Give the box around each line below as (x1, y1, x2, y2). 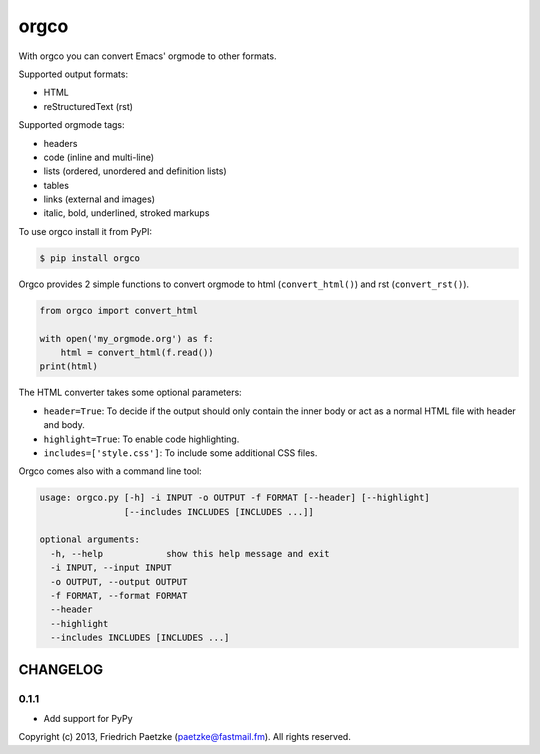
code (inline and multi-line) (43, 151, 155, 163)
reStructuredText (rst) (43, 100, 134, 112)
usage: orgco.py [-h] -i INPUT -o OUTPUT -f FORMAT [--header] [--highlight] (39, 492, 430, 504)
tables (43, 179, 70, 191)
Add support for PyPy (43, 712, 134, 724)
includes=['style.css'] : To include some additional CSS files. (43, 446, 318, 459)
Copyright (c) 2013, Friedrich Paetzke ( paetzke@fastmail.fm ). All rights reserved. (18, 731, 352, 743)
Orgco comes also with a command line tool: (18, 465, 202, 477)
